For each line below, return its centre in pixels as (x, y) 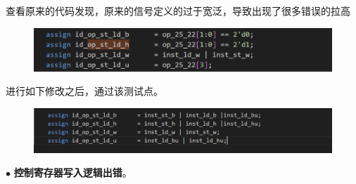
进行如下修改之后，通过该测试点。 (84, 91)
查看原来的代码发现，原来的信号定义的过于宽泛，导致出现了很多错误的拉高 (178, 11)
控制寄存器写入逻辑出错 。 (73, 172)
